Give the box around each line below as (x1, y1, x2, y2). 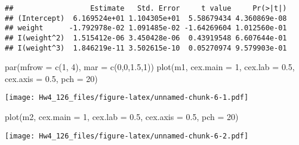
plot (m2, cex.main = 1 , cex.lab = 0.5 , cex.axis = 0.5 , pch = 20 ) (5, 111, 239, 123)
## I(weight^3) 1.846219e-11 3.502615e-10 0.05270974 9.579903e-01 (5, 43, 287, 52)
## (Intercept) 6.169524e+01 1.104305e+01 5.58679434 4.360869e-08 (5, 14, 287, 23)
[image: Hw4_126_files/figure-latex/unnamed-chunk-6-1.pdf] (5, 93, 249, 102)
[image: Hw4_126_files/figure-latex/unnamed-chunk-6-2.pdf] (5, 131, 249, 140)
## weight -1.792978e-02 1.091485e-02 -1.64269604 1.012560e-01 (5, 24, 287, 33)
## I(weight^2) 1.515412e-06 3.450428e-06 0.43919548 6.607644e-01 (5, 33, 287, 42)
